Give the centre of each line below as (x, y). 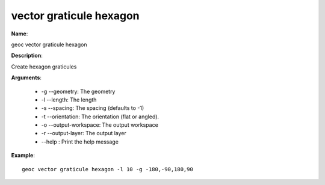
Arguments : (26, 77)
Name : (20, 34)
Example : (23, 156)
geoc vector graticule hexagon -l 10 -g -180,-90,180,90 (108, 169)
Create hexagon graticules (44, 67)
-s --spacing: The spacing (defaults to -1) (93, 108)
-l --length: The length (69, 100)
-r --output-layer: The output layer (84, 133)
